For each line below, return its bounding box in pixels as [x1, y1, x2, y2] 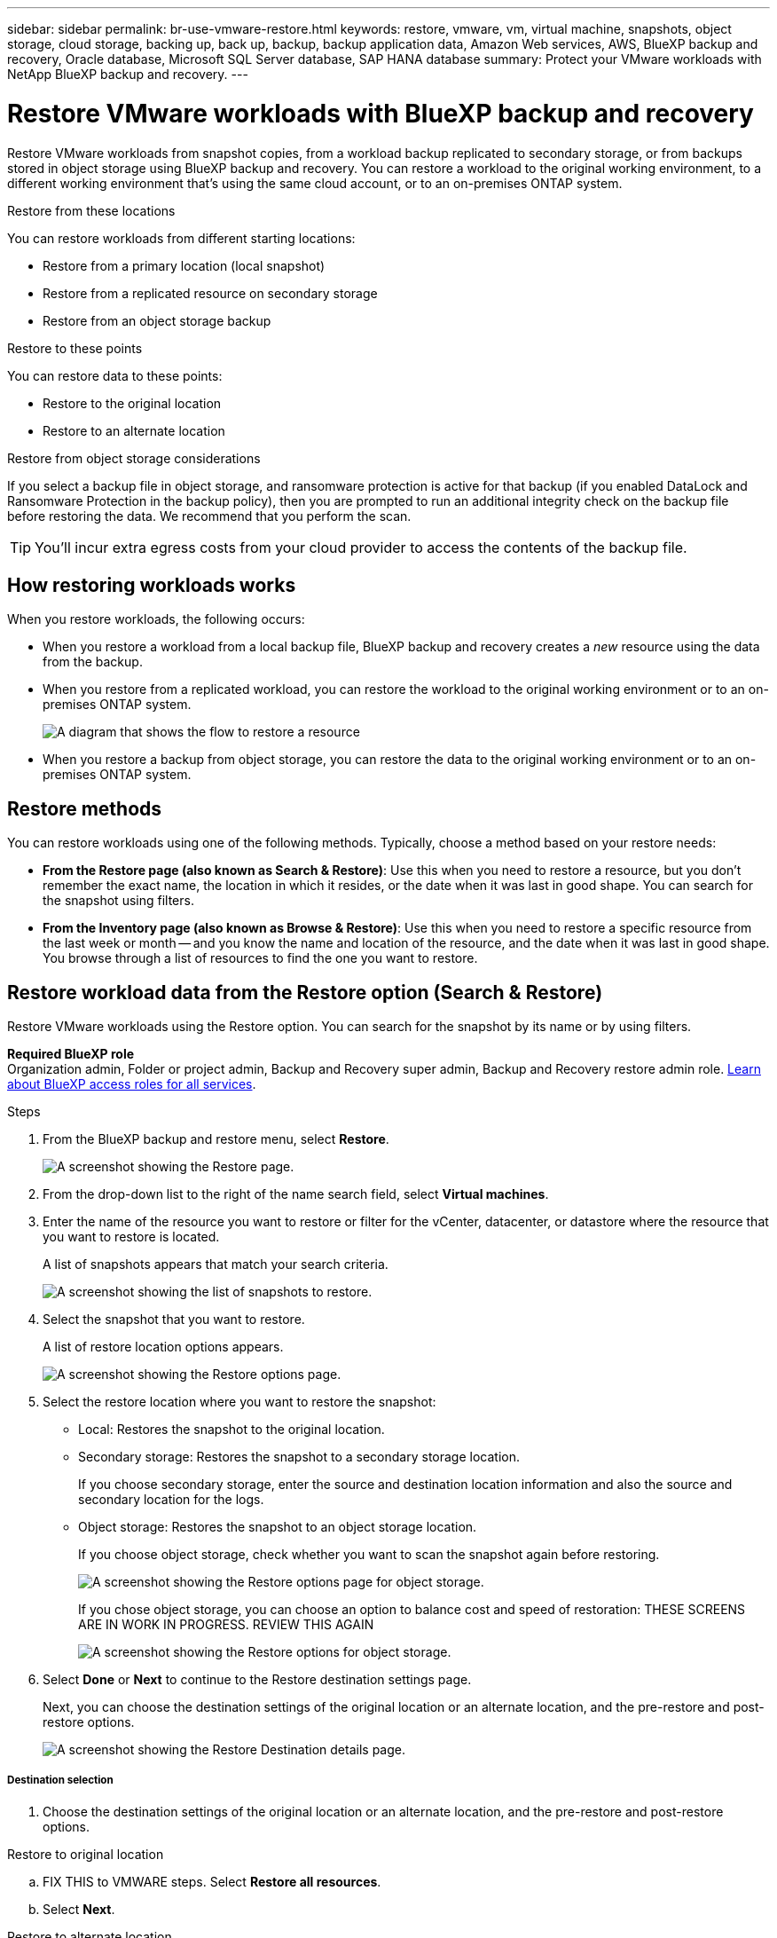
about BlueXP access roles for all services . [7, 1076, 256, 1092]
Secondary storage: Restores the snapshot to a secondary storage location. [78, 1449, 520, 1465]
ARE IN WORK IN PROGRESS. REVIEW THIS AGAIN [78, 1617, 374, 1633]
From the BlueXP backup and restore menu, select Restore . [43, 1131, 389, 1147]
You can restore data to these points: [7, 367, 223, 383]
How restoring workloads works [7, 573, 296, 596]
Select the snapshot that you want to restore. [43, 1312, 305, 1327]
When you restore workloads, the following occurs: [7, 611, 305, 627]
